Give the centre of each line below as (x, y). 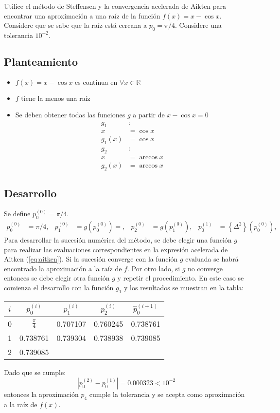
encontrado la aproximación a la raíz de (63, 268)
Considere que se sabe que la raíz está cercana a (75, 25)
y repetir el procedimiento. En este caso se (181, 278)
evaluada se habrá (212, 259)
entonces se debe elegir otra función (57, 278)
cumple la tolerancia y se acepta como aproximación (167, 394)
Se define (17, 214)
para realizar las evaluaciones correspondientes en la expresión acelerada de (116, 249)
